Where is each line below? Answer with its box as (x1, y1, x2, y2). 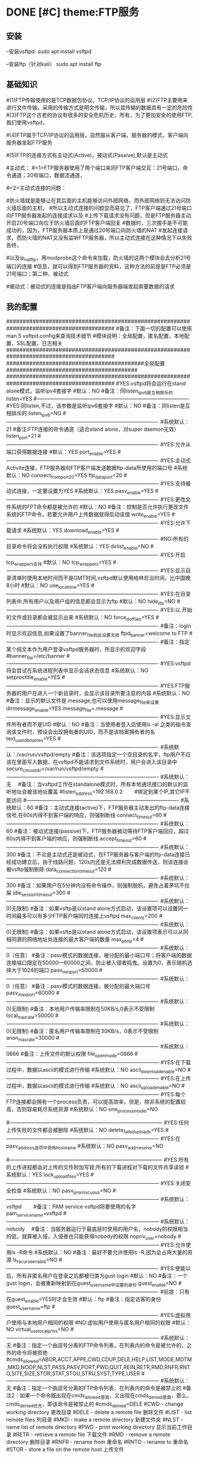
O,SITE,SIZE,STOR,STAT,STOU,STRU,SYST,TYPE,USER (6, 1369, 140, 1377)
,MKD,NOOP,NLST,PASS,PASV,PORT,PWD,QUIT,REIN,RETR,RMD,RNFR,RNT (6, 1363, 191, 1371)
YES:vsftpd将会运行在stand (119, 380, 186, 387)
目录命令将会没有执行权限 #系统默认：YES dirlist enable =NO (6, 543, 149, 551)
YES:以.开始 (163, 606, 192, 613)
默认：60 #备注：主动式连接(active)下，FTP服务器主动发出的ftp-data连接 (11, 804, 190, 811)
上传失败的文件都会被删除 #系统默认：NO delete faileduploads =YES (6, 1127, 164, 1135)
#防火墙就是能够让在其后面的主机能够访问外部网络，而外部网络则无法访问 (6, 197, 186, 204)
